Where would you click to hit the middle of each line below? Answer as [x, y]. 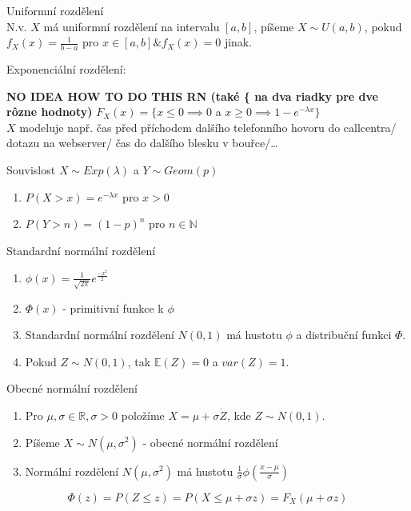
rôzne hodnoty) [50, 112]
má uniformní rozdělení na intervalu [132, 26]
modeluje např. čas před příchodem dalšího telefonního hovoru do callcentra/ [208, 127]
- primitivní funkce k [113, 307]
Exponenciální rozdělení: [66, 69]
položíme [143, 415]
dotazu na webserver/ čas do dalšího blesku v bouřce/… [142, 143]
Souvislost [31, 169]
